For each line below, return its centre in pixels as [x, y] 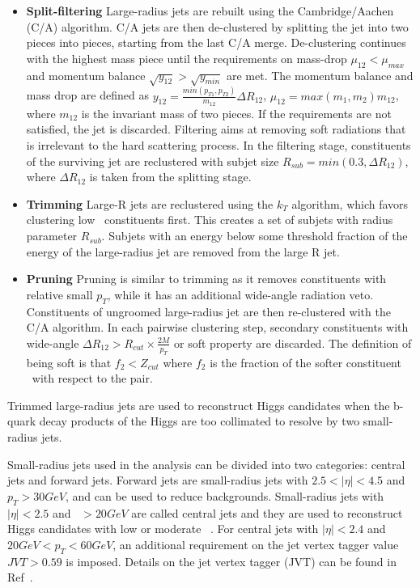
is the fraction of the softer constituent [305, 362]
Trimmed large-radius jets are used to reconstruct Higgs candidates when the [199, 405]
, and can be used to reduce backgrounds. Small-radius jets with [225, 495]
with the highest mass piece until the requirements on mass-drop [187, 58]
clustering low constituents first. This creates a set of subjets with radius [210, 220]
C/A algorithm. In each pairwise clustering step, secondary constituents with [217, 327]
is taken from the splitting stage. [170, 177]
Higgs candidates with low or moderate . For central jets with [163, 529]
